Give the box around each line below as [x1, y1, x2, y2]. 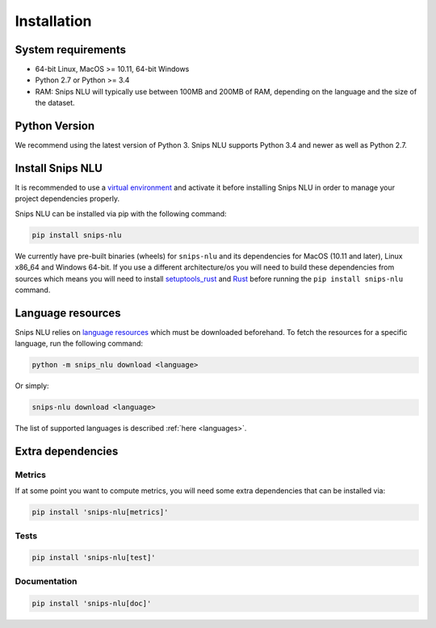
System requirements [15, 43, 127, 57]
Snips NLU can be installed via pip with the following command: [15, 208, 227, 218]
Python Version [15, 119, 95, 133]
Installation [15, 12, 92, 30]
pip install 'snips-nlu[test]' [31, 553, 157, 563]
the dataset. [35, 98, 76, 108]
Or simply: [15, 381, 49, 391]
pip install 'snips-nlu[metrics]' [31, 508, 169, 517]
